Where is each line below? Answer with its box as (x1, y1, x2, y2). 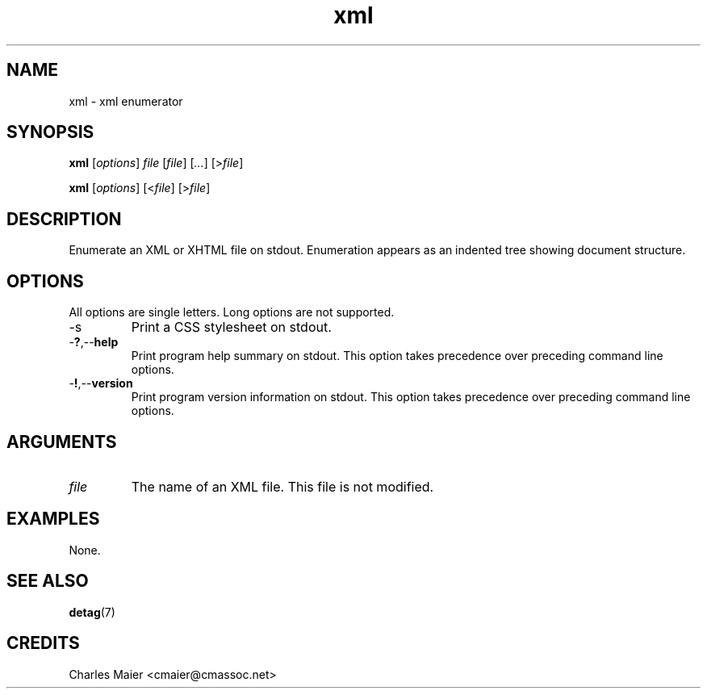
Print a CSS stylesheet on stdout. (131, 319, 332, 336)
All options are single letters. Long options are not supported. (69, 305, 395, 320)
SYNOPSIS (6, 122, 94, 143)
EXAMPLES (6, 509, 100, 530)
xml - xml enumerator (69, 94, 183, 108)
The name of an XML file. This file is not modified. (131, 478, 434, 495)
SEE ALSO (6, 571, 89, 592)
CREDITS (6, 633, 80, 654)
